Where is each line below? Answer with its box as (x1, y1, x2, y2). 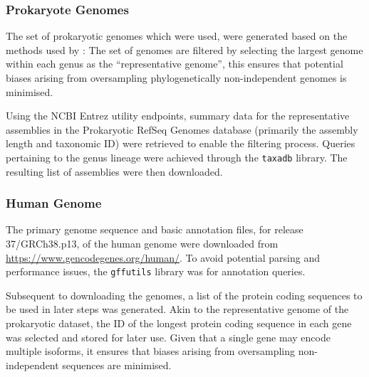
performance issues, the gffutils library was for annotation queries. (6, 264, 306, 279)
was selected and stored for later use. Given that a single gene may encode (6, 329, 331, 344)
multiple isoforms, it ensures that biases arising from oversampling (6, 344, 296, 359)
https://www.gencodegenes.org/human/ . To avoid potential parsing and (6, 250, 320, 265)
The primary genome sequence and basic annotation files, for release (6, 222, 303, 237)
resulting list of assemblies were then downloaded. (6, 164, 223, 179)
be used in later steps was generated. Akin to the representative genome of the (6, 302, 349, 317)
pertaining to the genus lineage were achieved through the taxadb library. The (6, 149, 348, 164)
